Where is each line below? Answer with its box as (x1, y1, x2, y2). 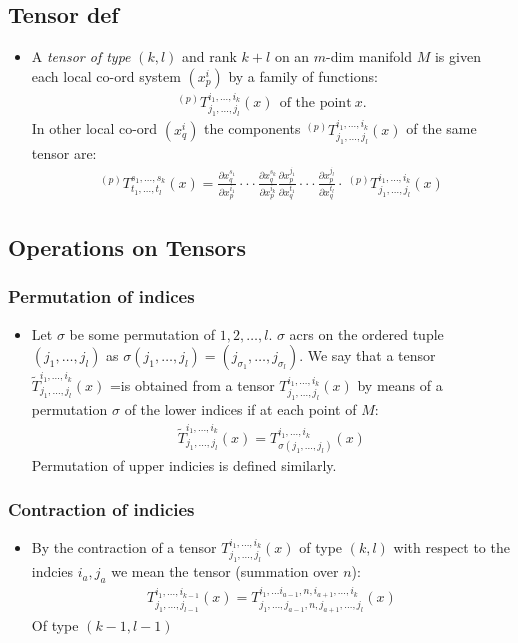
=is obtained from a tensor (109, 374, 275, 395)
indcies (31, 561, 74, 582)
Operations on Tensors (8, 231, 247, 262)
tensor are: (31, 143, 97, 164)
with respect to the (393, 536, 510, 557)
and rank (182, 46, 237, 67)
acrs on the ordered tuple (289, 323, 444, 344)
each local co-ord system (31, 65, 181, 86)
